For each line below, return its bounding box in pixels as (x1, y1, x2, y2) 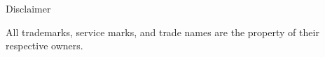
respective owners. (6, 38, 83, 53)
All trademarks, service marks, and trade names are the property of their (6, 24, 319, 39)
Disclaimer (6, 1, 51, 15)
